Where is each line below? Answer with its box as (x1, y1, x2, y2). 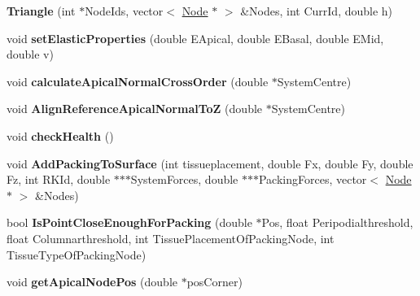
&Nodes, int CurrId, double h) (240, 2, 393, 19)
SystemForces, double (130, 171, 238, 188)
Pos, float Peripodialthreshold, (261, 214, 413, 231)
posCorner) (186, 273, 243, 290)
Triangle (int (7, 2, 76, 19)
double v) (7, 46, 54, 63)
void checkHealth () (7, 127, 114, 144)
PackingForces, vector (258, 171, 367, 188)
